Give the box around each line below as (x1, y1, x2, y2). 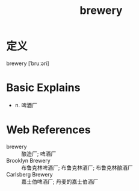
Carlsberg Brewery (6, 171, 53, 178)
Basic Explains (6, 81, 81, 95)
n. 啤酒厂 (14, 101, 38, 108)
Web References (6, 123, 91, 137)
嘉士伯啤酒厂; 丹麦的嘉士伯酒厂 (21, 178, 99, 185)
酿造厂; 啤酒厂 (21, 150, 57, 157)
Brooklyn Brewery (6, 157, 51, 164)
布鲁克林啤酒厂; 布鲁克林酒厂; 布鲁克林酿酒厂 (21, 164, 134, 171)
